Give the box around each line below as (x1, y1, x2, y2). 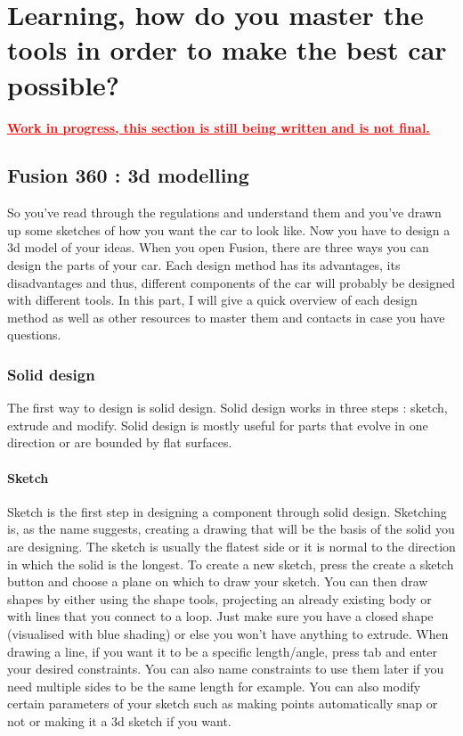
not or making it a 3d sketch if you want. (7, 711, 231, 730)
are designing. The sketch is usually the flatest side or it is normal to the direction (7, 537, 456, 556)
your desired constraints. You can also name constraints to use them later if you (7, 659, 444, 678)
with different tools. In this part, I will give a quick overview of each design (7, 290, 418, 309)
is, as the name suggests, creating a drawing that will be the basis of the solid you (7, 519, 455, 538)
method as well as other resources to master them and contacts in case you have (7, 307, 445, 326)
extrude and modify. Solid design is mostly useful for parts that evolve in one (7, 415, 428, 434)
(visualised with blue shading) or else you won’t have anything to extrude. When (7, 625, 449, 642)
